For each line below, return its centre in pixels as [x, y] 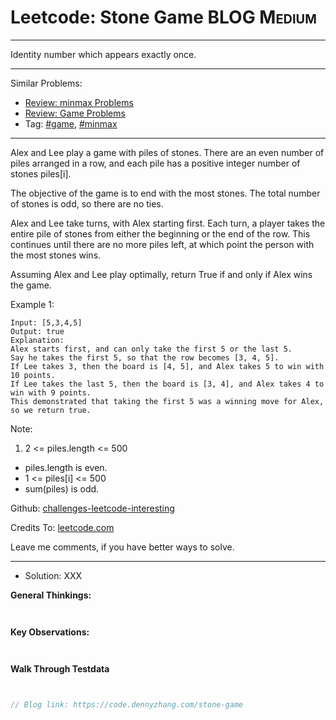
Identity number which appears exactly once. [103, 54]
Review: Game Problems [75, 113]
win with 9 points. [51, 392]
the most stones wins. [56, 255]
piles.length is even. [66, 467]
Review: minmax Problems [79, 102]
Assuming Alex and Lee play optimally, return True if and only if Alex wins [161, 274]
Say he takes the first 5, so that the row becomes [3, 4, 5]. [145, 357]
